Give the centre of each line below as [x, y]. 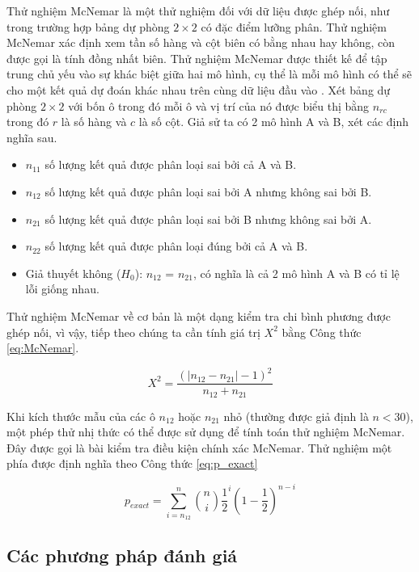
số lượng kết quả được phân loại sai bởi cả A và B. [171, 164]
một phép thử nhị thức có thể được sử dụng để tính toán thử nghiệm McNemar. [206, 432]
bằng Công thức [322, 332]
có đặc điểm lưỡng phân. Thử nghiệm [294, 26]
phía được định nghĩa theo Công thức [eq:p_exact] [132, 463]
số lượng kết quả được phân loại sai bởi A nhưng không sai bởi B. [208, 191]
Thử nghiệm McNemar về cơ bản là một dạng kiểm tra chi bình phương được [199, 315]
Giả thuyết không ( [73, 273]
